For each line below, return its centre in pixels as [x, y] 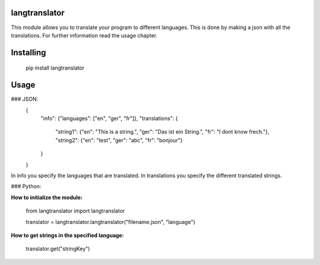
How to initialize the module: [47, 197]
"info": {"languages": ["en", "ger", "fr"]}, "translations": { [109, 118]
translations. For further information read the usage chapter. [84, 35]
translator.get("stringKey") [58, 249]
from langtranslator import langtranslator [76, 211]
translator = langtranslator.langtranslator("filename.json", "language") [111, 222]
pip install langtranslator [55, 68]
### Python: [26, 187]
